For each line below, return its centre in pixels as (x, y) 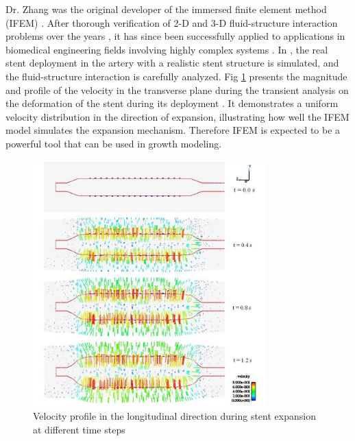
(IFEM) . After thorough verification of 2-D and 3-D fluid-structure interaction (172, 22)
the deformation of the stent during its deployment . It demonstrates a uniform (172, 103)
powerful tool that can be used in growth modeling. (114, 143)
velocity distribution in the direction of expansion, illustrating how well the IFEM (177, 116)
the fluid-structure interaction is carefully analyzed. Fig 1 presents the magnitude (176, 76)
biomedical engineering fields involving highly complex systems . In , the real (167, 49)
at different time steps (79, 429)
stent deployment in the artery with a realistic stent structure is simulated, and (172, 63)
